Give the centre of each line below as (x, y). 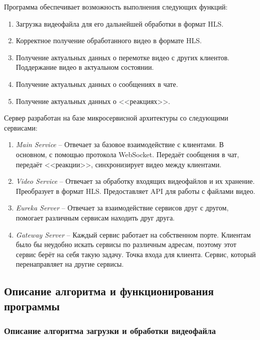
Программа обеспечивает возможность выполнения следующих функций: (116, 7)
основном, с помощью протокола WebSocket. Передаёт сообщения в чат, (127, 154)
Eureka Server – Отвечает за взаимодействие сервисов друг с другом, (122, 208)
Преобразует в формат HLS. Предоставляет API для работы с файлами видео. (136, 191)
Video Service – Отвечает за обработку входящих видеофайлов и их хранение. (135, 181)
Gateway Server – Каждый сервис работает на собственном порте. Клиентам (133, 234)
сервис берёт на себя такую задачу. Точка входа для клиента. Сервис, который (136, 254)
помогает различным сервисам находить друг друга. (95, 217)
